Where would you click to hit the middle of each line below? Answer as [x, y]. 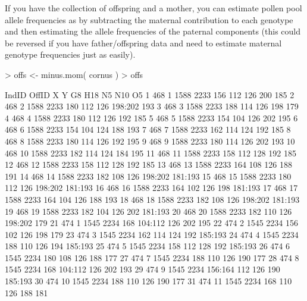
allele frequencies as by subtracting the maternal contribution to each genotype [149, 19]
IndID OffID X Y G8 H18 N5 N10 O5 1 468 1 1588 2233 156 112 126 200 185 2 [150, 94]
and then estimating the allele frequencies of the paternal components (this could [153, 31]
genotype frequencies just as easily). [70, 54]
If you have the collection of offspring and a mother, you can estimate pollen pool [153, 8]
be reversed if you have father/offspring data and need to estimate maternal [143, 43]
